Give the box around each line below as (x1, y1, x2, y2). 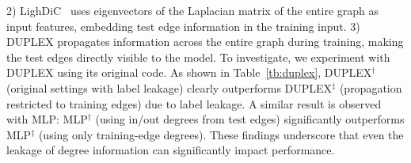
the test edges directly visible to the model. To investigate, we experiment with (6, 48, 390, 65)
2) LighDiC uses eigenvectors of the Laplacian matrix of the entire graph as (6, 2, 379, 18)
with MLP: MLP (6, 111, 88, 127)
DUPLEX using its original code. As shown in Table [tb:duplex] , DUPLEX (6, 64, 372, 81)
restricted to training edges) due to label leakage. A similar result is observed (6, 95, 382, 112)
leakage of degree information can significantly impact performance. (6, 142, 335, 158)
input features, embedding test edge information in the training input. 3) (6, 17, 360, 34)
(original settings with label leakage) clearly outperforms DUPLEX (6, 79, 333, 96)
